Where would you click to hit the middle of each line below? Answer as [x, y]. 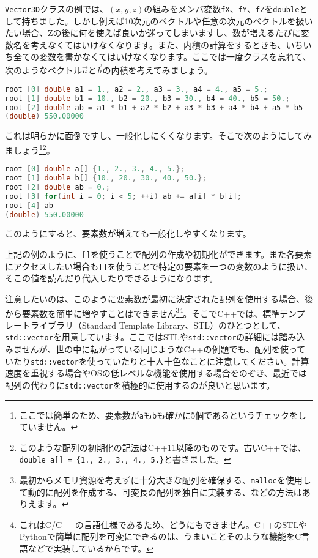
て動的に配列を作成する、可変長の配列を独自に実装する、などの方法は [161, 492]
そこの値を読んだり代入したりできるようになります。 [112, 278]
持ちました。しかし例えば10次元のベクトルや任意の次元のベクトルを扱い [167, 20]
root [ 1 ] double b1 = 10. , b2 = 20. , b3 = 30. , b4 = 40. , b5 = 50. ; [147, 98]
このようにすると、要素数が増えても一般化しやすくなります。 [128, 233]
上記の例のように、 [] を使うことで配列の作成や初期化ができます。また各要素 [159, 254]
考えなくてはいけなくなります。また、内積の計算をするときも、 [158, 44]
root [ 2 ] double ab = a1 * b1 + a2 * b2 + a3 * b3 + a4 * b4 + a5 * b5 [154, 107]
